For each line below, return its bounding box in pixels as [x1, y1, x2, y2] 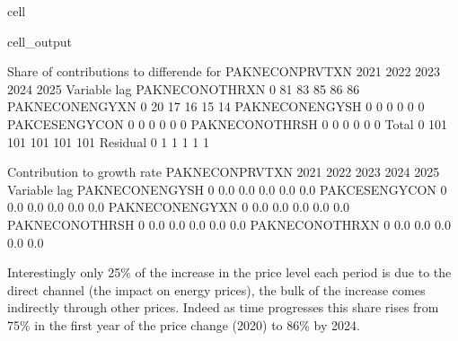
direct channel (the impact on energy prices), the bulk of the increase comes [7, 280, 426, 299]
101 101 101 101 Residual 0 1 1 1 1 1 [7, 132, 210, 151]
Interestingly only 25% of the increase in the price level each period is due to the [7, 263, 452, 282]
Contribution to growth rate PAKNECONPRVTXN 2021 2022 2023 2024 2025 [7, 162, 440, 181]
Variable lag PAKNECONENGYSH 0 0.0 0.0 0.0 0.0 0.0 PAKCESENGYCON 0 [7, 179, 447, 198]
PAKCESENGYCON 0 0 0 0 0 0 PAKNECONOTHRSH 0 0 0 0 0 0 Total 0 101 [7, 114, 448, 133]
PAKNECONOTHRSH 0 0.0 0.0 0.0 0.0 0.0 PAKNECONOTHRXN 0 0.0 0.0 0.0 [7, 214, 451, 233]
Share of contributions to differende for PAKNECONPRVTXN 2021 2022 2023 [7, 62, 441, 81]
